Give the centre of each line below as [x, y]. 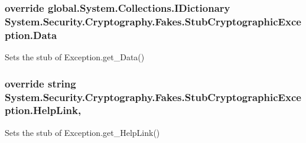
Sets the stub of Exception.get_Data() [75, 57]
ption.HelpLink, [43, 110]
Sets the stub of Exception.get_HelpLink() [82, 132]
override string [40, 83]
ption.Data [31, 35]
